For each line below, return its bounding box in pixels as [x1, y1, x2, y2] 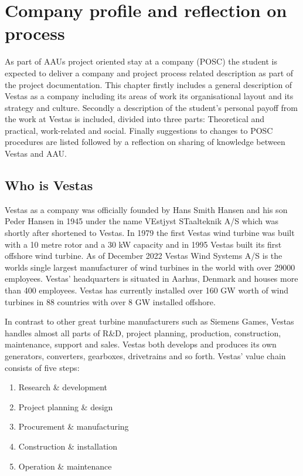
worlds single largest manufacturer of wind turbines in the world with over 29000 [5, 261, 295, 273]
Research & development [18, 381, 107, 393]
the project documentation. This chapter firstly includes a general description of [5, 78, 292, 90]
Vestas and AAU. [5, 147, 67, 160]
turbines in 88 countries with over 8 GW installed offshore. [5, 295, 216, 308]
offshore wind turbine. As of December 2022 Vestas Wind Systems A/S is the [5, 249, 282, 262]
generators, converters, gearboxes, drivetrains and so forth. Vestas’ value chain [5, 349, 286, 362]
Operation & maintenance [18, 460, 112, 472]
